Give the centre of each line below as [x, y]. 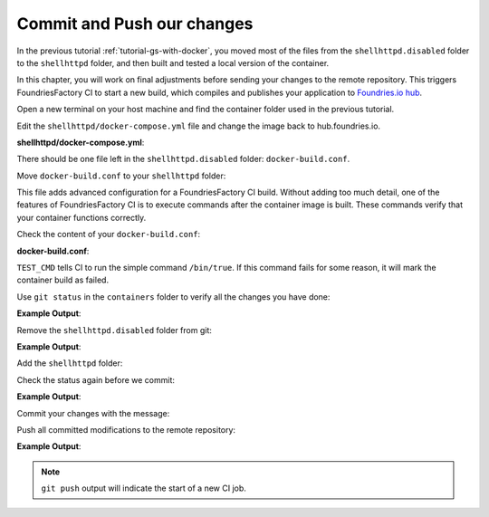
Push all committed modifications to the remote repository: [126, 429]
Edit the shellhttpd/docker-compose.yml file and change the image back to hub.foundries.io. [198, 126]
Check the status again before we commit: [96, 379]
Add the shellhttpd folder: [70, 363]
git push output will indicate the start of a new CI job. [144, 488]
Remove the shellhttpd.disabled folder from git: [115, 330]
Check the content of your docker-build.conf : [109, 235]
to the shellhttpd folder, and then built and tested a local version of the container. [173, 62]
